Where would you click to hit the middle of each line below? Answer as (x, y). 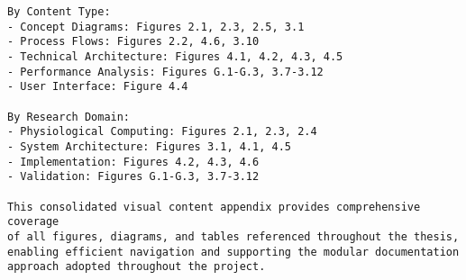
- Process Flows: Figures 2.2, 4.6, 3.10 (133, 42)
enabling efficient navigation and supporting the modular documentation (233, 252)
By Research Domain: (69, 117)
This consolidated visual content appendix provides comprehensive (214, 207)
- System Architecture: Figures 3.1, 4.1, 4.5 (149, 146)
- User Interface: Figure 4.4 (98, 87)
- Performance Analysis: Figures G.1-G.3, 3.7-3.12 (165, 72)
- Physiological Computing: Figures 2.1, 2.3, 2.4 (162, 132)
